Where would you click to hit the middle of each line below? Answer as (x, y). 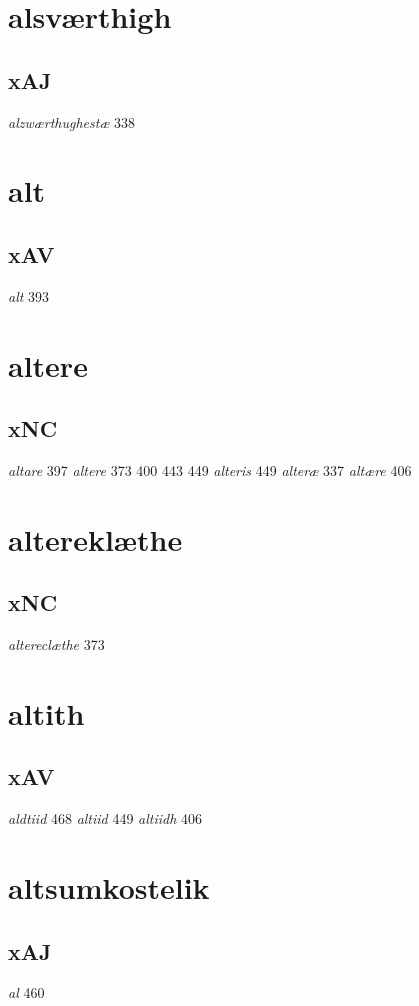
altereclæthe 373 (56, 644)
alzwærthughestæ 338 (72, 121)
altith (46, 712)
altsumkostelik (109, 887)
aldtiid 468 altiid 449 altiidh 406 (105, 818)
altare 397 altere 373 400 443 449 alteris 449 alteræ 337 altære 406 (210, 469)
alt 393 (29, 295)
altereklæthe (95, 538)
